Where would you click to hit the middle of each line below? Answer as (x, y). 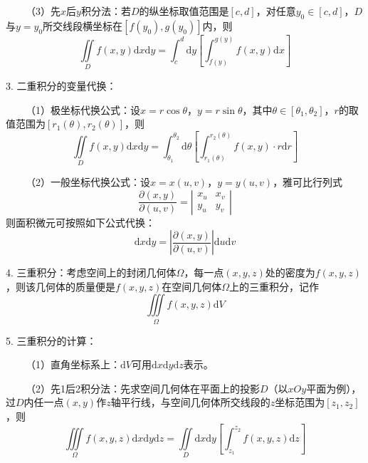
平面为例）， (334, 388)
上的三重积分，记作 (274, 286)
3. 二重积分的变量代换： (61, 85)
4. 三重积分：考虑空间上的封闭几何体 (91, 272)
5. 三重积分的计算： (51, 340)
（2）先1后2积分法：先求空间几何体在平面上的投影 (142, 388)
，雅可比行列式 (308, 181)
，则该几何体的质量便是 (61, 286)
